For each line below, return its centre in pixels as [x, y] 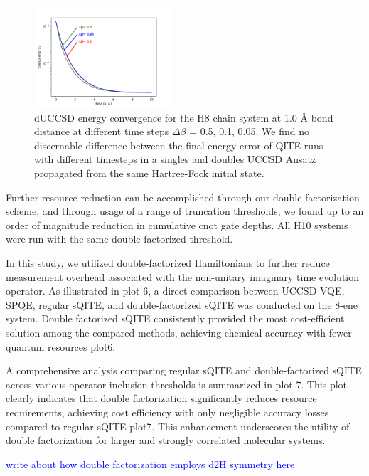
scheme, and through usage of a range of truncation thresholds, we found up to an [185, 211]
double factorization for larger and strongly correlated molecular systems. [166, 440]
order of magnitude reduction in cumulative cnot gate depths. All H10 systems [177, 224]
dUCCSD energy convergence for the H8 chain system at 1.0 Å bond [184, 117]
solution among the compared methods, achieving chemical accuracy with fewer [179, 332]
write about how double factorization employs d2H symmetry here [150, 464]
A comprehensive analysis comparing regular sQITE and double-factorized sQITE [184, 370]
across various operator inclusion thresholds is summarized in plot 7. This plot [177, 384]
